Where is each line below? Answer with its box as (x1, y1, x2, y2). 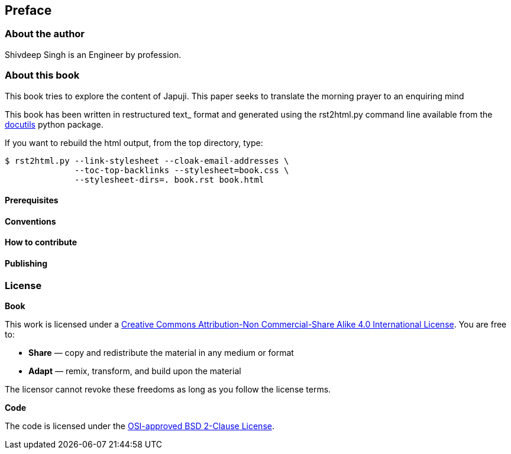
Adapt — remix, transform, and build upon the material (28, 365, 241, 376)
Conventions (5, 216, 56, 226)
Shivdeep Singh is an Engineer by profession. (5, 49, 182, 60)
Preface (5, 3, 52, 18)
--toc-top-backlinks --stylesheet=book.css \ (75, 165, 289, 175)
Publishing (5, 258, 48, 268)
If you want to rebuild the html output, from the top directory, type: (5, 137, 263, 148)
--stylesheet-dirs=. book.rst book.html (75, 174, 264, 184)
